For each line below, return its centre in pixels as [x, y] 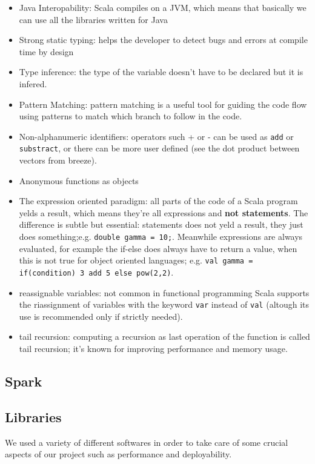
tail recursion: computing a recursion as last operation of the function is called [164, 336]
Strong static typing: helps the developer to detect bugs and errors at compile [163, 40]
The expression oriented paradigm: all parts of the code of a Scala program [158, 201]
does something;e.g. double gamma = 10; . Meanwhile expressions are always [161, 237]
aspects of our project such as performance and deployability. [118, 454]
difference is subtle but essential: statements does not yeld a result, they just [161, 224]
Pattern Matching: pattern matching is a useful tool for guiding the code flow [163, 104]
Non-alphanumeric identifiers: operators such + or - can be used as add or [156, 136]
